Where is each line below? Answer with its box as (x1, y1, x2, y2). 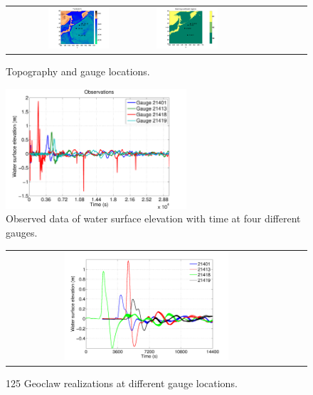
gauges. (6, 225, 38, 240)
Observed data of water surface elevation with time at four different (6, 211, 301, 226)
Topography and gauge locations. (6, 64, 150, 79)
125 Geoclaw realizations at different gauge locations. (6, 375, 238, 390)
